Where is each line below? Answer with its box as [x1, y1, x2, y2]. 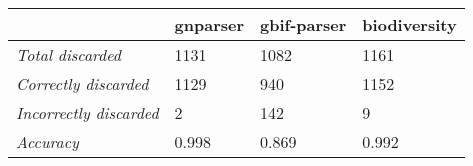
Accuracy [16, 130, 79, 153]
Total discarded [16, 43, 121, 66]
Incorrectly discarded [16, 101, 159, 124]
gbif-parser [260, 13, 347, 36]
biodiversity [362, 13, 457, 36]
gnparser [174, 13, 245, 36]
